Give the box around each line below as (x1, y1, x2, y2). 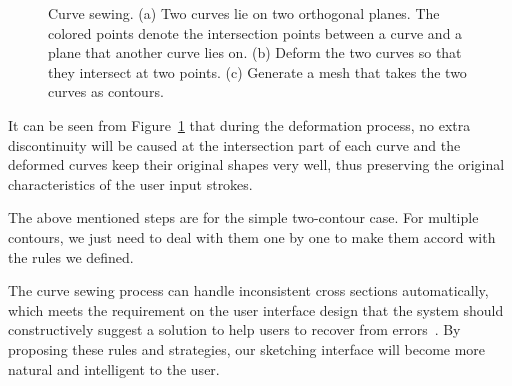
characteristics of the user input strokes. (8, 173, 253, 194)
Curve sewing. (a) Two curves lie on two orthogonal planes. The (48, 3, 440, 23)
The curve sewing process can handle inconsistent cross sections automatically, (8, 280, 489, 301)
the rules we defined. (8, 246, 134, 267)
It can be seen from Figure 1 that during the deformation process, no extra (8, 114, 471, 135)
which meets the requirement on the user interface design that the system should (8, 299, 504, 320)
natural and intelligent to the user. (8, 358, 220, 379)
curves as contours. (48, 81, 164, 102)
